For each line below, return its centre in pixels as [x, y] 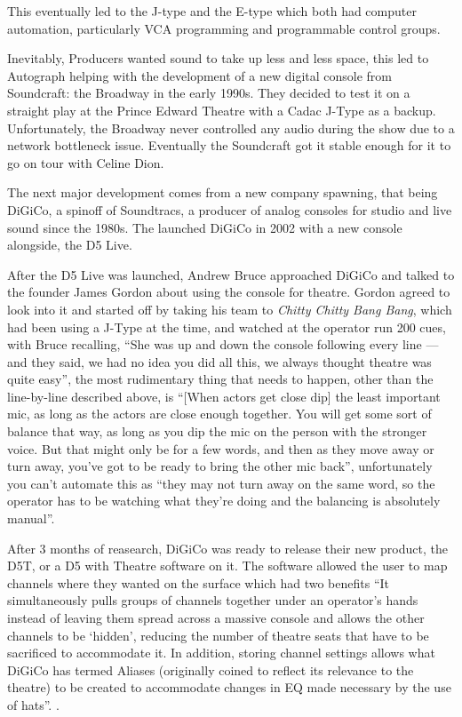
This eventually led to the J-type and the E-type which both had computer [212, 11]
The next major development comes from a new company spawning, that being [223, 192]
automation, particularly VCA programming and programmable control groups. [224, 28]
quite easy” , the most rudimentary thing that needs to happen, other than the [220, 379]
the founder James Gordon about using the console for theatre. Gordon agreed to [229, 292]
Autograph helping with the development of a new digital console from [200, 75]
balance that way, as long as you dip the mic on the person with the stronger [217, 431]
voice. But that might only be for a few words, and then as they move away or [221, 448]
